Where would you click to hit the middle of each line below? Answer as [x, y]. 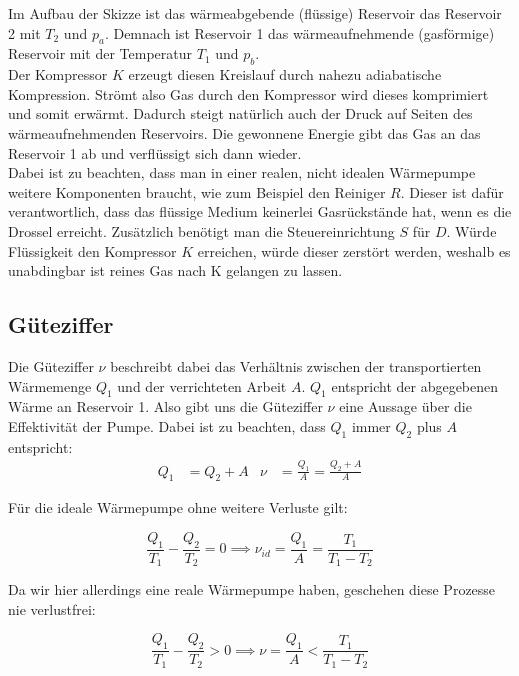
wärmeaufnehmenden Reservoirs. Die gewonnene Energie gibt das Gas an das [244, 132]
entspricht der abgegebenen [415, 385]
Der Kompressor [58, 74]
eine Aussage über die [405, 406]
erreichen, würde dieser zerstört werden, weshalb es [354, 250]
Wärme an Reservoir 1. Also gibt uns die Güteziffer [165, 406]
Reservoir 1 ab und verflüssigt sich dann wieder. [155, 152]
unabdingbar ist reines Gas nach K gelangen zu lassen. [175, 270]
